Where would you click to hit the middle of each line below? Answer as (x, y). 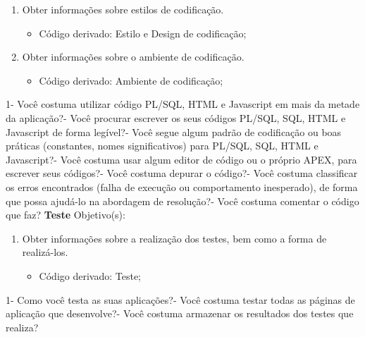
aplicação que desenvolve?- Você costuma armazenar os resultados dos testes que (180, 313)
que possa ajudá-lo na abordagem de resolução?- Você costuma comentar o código (182, 201)
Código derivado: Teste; (90, 275)
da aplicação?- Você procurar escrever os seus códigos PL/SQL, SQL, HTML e (176, 117)
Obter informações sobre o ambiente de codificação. (133, 57)
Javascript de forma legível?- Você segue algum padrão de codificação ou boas (174, 131)
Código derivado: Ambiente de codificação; (131, 80)
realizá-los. (45, 252)
